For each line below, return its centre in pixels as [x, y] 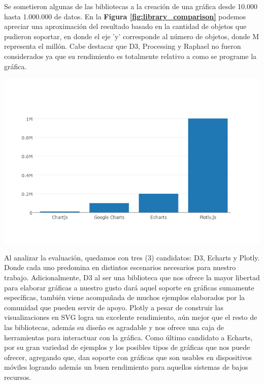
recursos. [18, 377]
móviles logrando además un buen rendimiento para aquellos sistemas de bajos [126, 367]
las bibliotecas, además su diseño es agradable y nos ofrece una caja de [114, 327]
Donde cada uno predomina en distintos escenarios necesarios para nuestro [120, 267]
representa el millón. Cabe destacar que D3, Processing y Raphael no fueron [123, 46]
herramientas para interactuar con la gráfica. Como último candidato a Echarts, [128, 337]
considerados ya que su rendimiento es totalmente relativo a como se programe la [130, 56]
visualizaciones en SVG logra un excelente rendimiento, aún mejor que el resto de [131, 317]
